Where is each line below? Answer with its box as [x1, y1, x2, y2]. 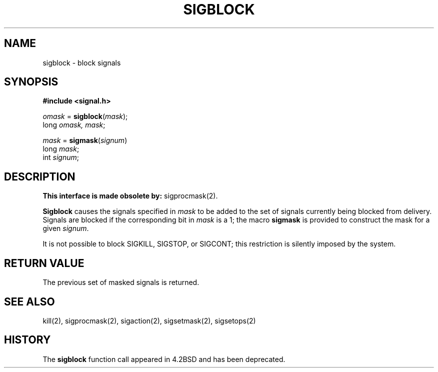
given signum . [42, 224, 89, 233]
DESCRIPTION [4, 170, 75, 183]
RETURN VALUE [4, 256, 84, 269]
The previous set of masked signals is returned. [42, 278, 199, 287]
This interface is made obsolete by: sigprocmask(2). [42, 191, 218, 200]
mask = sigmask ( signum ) [42, 136, 127, 145]
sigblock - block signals [42, 58, 121, 67]
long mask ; [42, 144, 79, 153]
